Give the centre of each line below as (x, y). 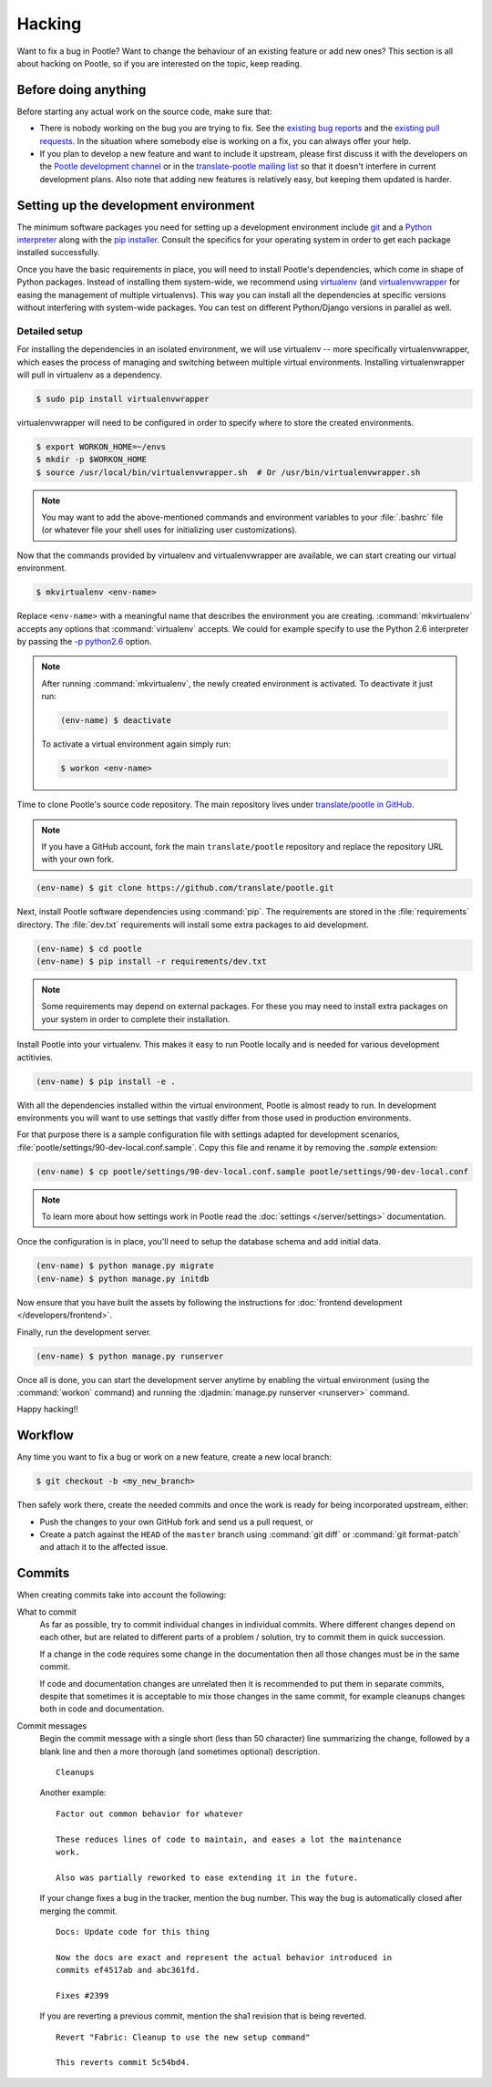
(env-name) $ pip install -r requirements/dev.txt (152, 961)
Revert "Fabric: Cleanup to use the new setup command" (183, 2037)
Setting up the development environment (136, 205)
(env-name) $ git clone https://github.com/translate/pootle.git (185, 888)
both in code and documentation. (102, 1709)
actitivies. (35, 1057)
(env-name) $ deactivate (116, 721)
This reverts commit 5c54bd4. (123, 2062)
